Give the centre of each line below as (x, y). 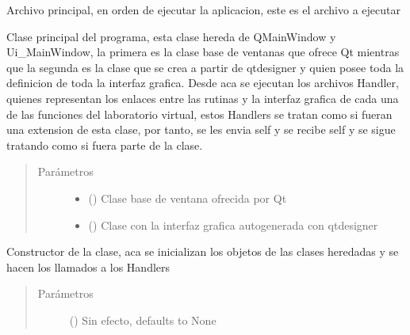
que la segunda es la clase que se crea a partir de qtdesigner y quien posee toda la (205, 67)
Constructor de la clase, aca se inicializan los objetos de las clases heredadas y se (203, 251)
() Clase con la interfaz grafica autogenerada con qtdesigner (233, 225)
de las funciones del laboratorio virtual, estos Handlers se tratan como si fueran (199, 114)
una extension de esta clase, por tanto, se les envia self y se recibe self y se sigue (201, 129)
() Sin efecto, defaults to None (143, 320)
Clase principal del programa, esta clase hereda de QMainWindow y (171, 36)
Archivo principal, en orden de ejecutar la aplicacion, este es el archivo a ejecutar (203, 10)
